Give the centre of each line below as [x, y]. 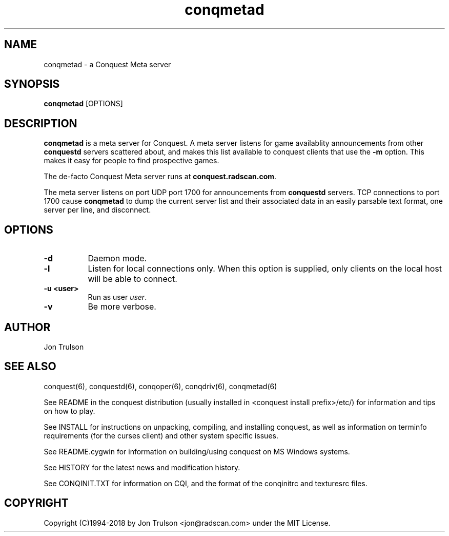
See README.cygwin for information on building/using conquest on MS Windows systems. [197, 451]
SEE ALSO [30, 367]
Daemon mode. [117, 259]
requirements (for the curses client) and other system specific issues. [161, 435]
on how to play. [69, 411]
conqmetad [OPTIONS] [83, 104]
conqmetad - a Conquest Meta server [107, 64]
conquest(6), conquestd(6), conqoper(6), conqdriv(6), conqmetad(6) [160, 386]
